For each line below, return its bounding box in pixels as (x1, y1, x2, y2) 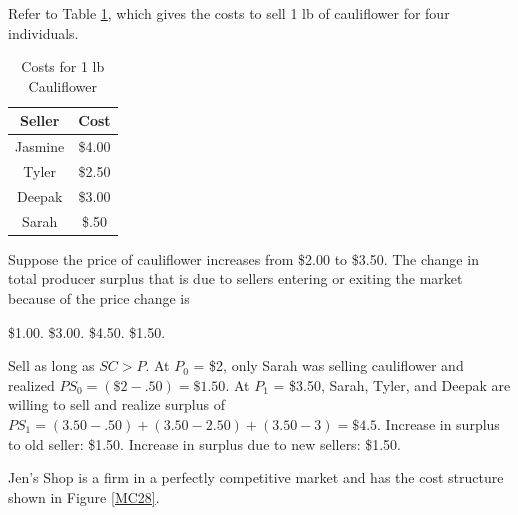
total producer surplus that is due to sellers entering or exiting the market (8, 268, 463, 289)
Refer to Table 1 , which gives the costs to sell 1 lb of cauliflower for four (8, 3, 450, 23)
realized (8, 374, 55, 395)
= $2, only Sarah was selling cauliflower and (193, 355, 464, 376)
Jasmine (15, 136, 65, 157)
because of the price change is (8, 288, 190, 309)
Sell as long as (8, 355, 95, 376)
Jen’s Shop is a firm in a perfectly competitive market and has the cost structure (8, 467, 504, 488)
